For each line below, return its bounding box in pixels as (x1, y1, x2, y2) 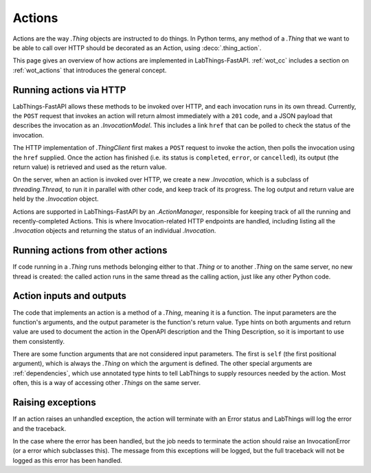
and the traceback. (12, 424, 67, 432)
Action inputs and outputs (12, 290, 126, 302)
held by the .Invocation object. (12, 195, 99, 203)
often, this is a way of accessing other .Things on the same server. (12, 379, 201, 387)
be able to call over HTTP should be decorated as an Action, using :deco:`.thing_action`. (12, 43, 262, 52)
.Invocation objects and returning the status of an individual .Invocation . (12, 227, 216, 235)
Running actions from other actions (12, 245, 168, 256)
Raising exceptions (12, 397, 96, 408)
